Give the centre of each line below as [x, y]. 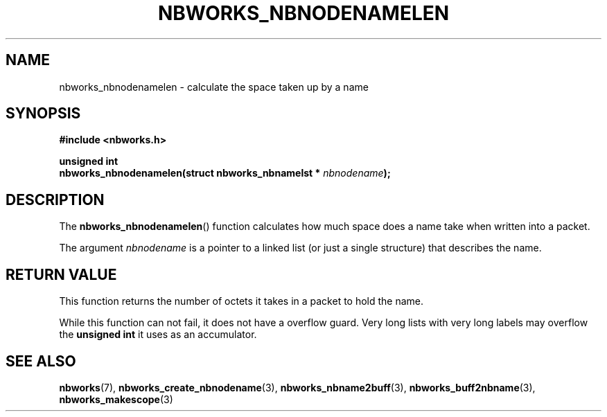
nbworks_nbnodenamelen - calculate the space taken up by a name [214, 87]
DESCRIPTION [55, 199]
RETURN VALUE [61, 274]
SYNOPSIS [43, 114]
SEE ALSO [41, 361]
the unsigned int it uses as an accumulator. [158, 335]
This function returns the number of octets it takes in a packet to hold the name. [241, 301]
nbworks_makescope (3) [116, 399]
